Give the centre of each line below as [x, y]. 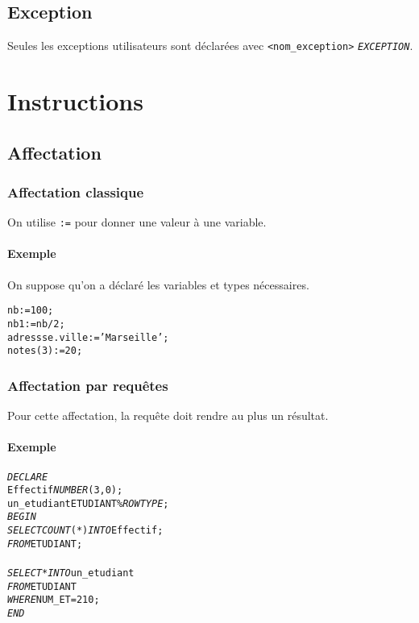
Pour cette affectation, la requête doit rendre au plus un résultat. [168, 415]
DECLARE [28, 477]
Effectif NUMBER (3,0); [65, 490]
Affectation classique [76, 191]
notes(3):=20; [45, 351]
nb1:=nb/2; [36, 324]
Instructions [75, 101]
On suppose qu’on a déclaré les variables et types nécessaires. [158, 284]
